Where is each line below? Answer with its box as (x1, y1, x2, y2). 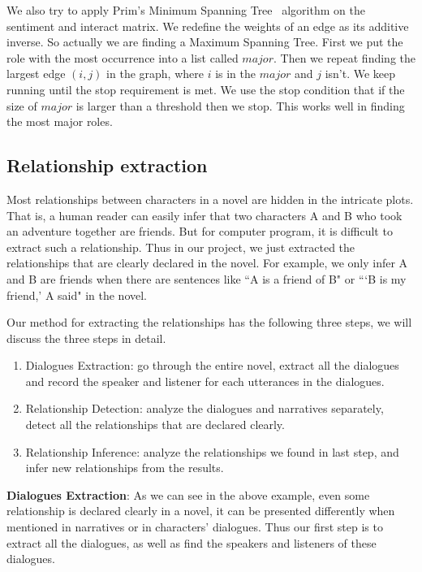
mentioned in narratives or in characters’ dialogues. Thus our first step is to (6, 518, 383, 535)
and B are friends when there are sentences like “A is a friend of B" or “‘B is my (6, 270, 407, 287)
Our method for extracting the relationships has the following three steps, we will (6, 314, 412, 331)
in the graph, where (106, 65, 204, 82)
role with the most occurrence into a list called (6, 49, 239, 66)
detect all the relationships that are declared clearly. (25, 416, 285, 433)
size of (6, 97, 37, 114)
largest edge (6, 65, 66, 82)
